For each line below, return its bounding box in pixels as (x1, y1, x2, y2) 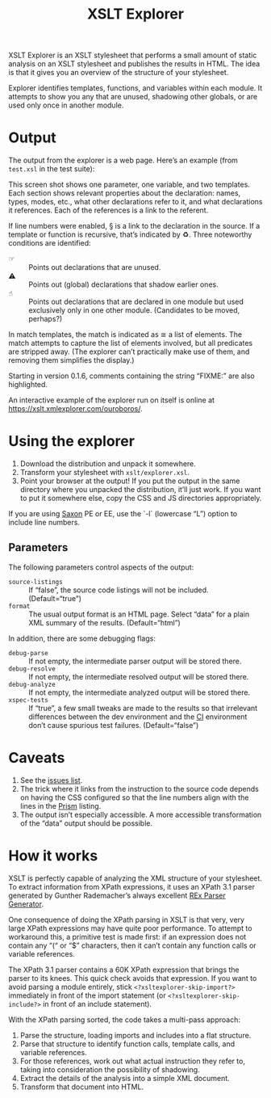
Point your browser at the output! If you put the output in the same (19, 476, 240, 486)
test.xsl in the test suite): (8, 164, 95, 174)
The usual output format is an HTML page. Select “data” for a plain (28, 609, 250, 619)
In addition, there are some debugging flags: (8, 633, 156, 643)
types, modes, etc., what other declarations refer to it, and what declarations (8, 197, 263, 207)
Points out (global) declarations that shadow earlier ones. (28, 280, 219, 289)
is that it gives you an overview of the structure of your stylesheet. (8, 68, 229, 78)
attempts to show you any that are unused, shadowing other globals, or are (8, 92, 258, 102)
